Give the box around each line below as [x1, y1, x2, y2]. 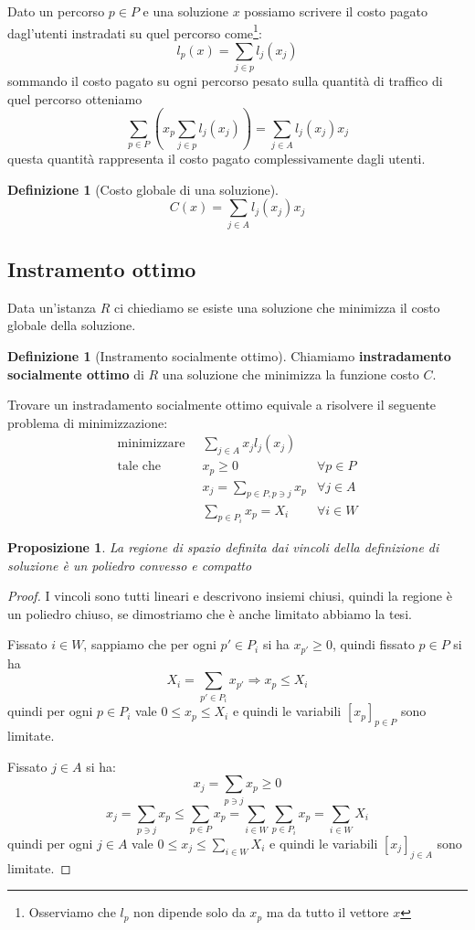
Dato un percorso [7, 2, 105, 20]
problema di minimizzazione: [7, 412, 168, 432]
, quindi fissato [332, 635, 415, 654]
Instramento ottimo [7, 254, 196, 283]
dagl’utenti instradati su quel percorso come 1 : [7, 20, 262, 42]
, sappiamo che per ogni [83, 635, 216, 654]
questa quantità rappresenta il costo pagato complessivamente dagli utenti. [7, 149, 426, 168]
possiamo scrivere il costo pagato [244, 2, 427, 20]
